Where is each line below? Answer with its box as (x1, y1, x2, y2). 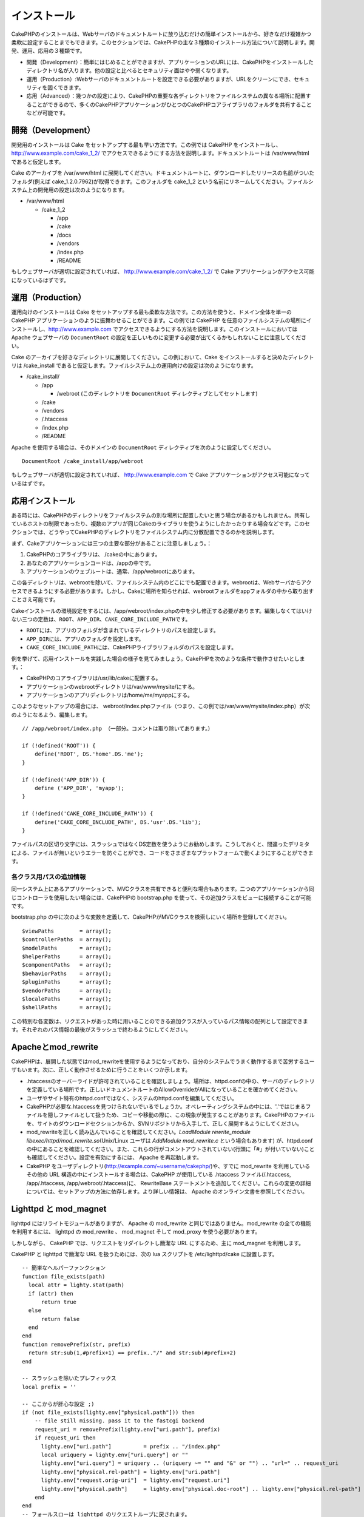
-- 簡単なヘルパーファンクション (22, 1265, 106, 1271)
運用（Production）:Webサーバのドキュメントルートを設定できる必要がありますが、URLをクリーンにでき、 (26, 75, 294, 83)
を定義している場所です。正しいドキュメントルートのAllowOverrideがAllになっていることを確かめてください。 (26, 1086, 302, 1093)
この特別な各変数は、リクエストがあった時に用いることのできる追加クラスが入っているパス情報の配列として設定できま (11, 1017, 309, 1025)
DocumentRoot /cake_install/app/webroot (22, 458, 144, 464)
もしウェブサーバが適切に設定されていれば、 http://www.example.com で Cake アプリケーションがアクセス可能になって (11, 471, 311, 479)
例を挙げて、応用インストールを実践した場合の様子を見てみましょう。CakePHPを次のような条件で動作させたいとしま (11, 655, 306, 662)
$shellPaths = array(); (22, 1004, 112, 1011)
